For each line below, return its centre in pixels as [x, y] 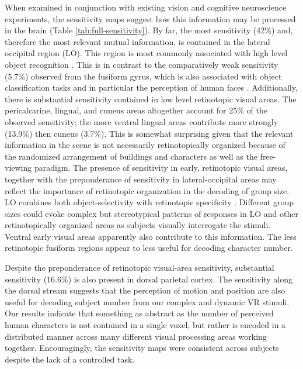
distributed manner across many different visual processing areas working [136, 336]
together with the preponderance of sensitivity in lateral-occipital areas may [141, 179]
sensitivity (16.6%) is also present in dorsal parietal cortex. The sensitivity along [149, 279]
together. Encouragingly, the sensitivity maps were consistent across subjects [142, 348]
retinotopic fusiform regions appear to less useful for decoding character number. [149, 248]
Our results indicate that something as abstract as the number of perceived [139, 313]
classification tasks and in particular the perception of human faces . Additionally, [151, 87]
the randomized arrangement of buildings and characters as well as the [131, 156]
